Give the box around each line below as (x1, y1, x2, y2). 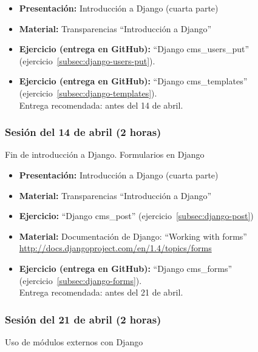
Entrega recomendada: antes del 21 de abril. (19, 286, 183, 299)
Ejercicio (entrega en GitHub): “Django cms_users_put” (19, 42, 250, 55)
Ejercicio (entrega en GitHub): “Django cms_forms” (19, 262, 233, 274)
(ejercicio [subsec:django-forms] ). (19, 274, 142, 286)
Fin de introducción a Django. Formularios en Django (5, 148, 205, 161)
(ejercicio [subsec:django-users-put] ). (19, 54, 155, 67)
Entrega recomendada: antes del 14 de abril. (19, 98, 183, 111)
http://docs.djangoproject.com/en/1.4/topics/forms (19, 242, 212, 254)
